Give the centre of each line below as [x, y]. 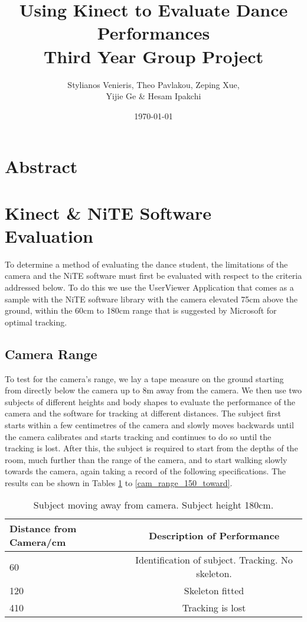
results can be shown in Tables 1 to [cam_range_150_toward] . [119, 482]
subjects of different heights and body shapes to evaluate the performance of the [150, 401]
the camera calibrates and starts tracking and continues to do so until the [138, 436]
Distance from [43, 529]
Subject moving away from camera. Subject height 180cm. [153, 505]
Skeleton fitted [214, 591]
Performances [153, 33]
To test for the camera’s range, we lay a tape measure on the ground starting [144, 378]
